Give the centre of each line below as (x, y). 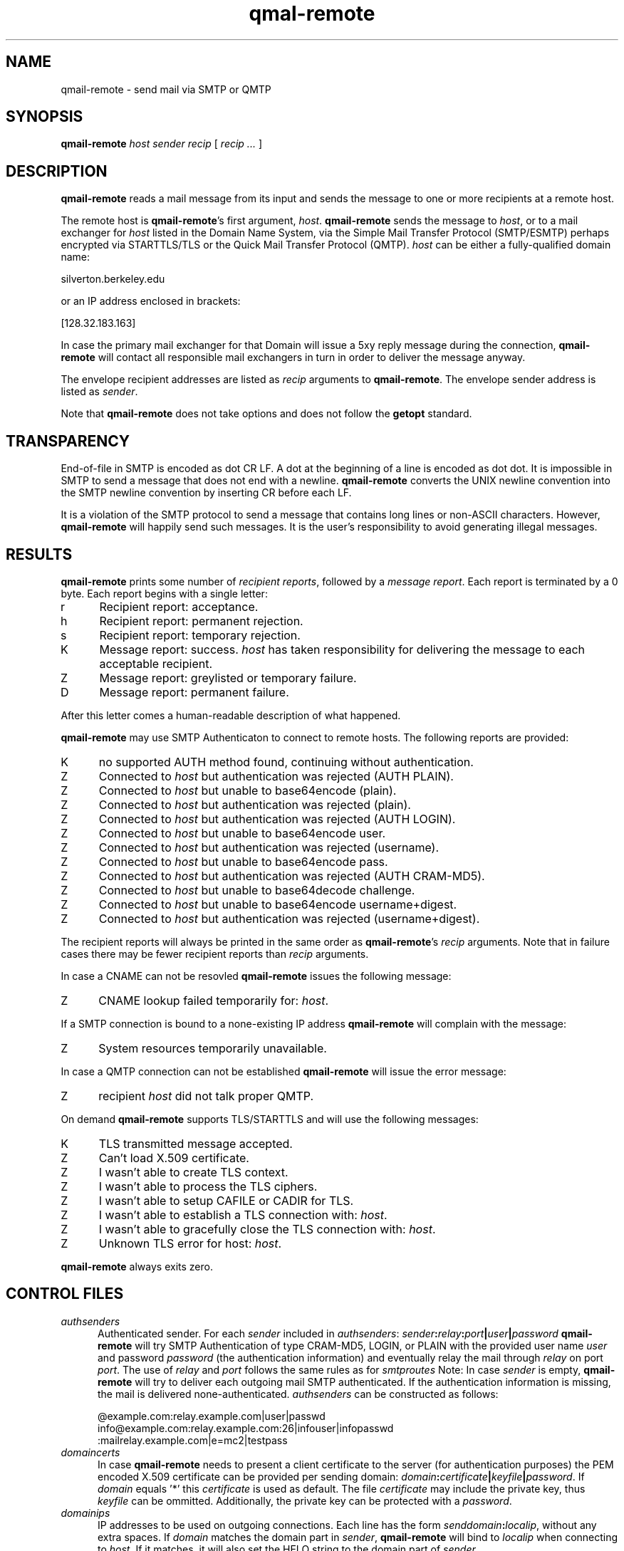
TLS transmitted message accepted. (196, 1143)
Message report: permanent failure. (194, 692)
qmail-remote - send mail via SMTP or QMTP (166, 89)
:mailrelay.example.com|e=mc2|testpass (193, 1440)
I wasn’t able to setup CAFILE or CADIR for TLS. (226, 1200)
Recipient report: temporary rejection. (200, 635)
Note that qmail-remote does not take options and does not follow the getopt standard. (266, 414)
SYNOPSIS (45, 117)
